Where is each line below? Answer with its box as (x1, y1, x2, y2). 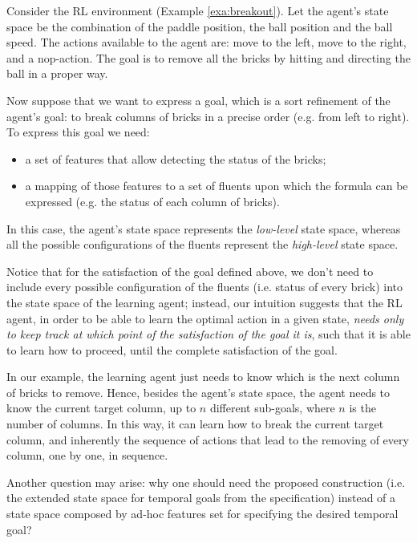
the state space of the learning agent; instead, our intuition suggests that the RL (6, 294, 403, 310)
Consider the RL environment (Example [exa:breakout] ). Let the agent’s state (6, 2, 389, 18)
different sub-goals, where (209, 399, 335, 416)
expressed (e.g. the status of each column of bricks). (25, 192, 280, 209)
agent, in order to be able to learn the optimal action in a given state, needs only (6, 310, 404, 326)
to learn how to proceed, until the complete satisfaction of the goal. (6, 341, 338, 358)
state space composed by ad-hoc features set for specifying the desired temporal (6, 505, 399, 522)
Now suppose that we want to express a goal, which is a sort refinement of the (6, 91, 391, 108)
